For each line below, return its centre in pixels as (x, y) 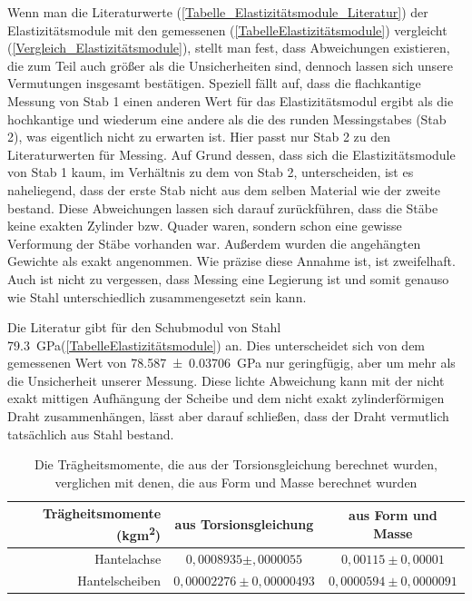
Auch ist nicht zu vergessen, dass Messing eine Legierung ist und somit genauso (228, 278)
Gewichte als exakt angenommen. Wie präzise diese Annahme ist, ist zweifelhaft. (231, 261)
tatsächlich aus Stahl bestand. (91, 434)
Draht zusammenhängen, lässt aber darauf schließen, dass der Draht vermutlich (228, 416)
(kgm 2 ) (138, 533)
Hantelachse (128, 558)
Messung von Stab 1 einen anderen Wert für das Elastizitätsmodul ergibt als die (231, 100)
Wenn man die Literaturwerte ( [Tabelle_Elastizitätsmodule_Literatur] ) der (218, 12)
